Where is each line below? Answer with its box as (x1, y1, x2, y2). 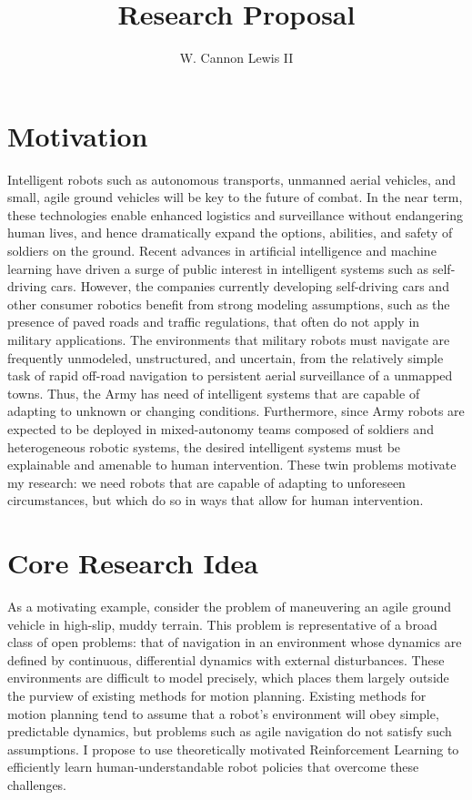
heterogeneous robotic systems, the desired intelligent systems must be (7, 437, 401, 456)
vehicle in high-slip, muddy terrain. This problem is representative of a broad (7, 614, 437, 633)
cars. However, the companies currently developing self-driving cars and (50, 277, 449, 296)
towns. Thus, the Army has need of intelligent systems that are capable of (7, 383, 420, 402)
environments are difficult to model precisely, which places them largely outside (7, 668, 449, 687)
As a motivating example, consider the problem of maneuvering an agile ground (7, 597, 451, 616)
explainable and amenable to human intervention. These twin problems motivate (7, 455, 457, 474)
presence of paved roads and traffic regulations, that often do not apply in (7, 312, 420, 331)
